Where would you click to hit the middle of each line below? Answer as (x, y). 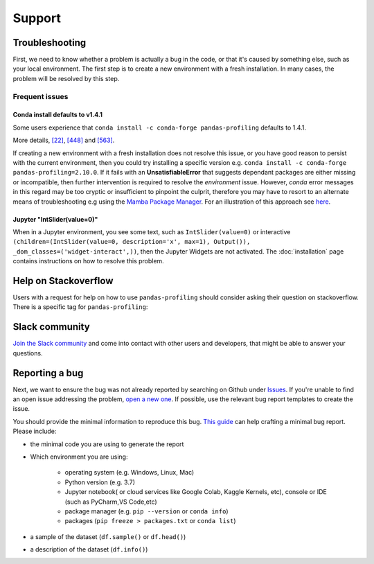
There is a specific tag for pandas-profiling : (80, 307)
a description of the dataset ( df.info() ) (89, 549)
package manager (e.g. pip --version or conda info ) (146, 511)
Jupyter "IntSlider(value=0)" (55, 219)
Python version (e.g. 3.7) (100, 482)
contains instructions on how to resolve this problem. (88, 261)
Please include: (35, 431)
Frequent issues (41, 96)
